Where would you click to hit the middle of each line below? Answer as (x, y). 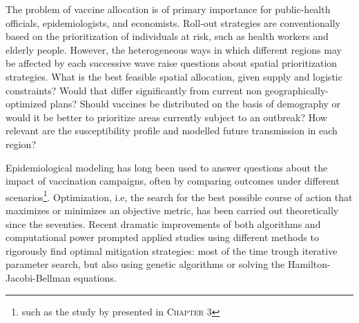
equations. (95, 277)
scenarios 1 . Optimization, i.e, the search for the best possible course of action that (179, 196)
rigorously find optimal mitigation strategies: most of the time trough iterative (172, 250)
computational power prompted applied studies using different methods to (162, 237)
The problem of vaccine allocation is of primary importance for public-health (168, 9)
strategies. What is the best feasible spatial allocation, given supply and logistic (174, 76)
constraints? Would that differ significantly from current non (134, 90)
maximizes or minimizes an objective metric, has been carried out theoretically (172, 210)
